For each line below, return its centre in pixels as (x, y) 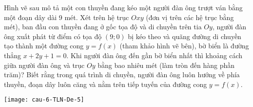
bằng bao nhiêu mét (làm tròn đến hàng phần (166, 65)
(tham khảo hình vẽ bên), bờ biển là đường (184, 46)
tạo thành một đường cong (44, 46)
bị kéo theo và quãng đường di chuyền (185, 36)
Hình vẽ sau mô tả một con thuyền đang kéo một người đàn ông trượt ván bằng (123, 7)
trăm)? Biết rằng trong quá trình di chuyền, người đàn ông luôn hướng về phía (122, 75)
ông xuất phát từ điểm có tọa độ (53, 36)
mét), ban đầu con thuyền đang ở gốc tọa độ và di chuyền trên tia (103, 27)
